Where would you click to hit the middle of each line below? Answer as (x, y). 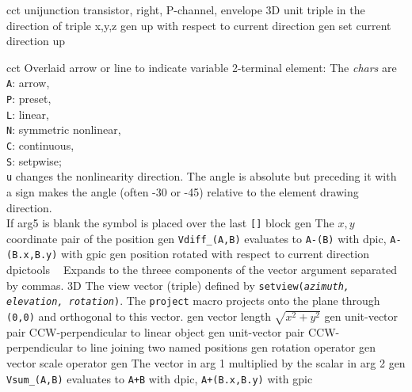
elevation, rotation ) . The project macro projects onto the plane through (193, 301)
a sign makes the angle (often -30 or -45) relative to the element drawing (183, 191)
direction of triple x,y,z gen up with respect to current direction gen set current (199, 25)
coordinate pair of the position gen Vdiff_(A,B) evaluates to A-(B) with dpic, (196, 238)
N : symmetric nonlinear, (64, 129)
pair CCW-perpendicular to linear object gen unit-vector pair (156, 331)
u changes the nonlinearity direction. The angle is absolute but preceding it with (202, 176)
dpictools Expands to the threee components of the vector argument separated (202, 270)
